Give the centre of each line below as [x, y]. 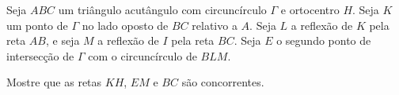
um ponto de [37, 25]
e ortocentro [310, 9]
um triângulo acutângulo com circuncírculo [162, 9]
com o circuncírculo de [142, 55]
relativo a [215, 25]
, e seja [63, 40]
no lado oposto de [125, 25]
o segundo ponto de [324, 40]
